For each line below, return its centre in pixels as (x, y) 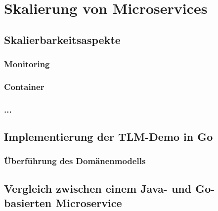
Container (24, 86)
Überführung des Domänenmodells (75, 161)
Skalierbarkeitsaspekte (62, 39)
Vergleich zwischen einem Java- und (98, 188)
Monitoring (27, 64)
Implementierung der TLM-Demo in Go (109, 137)
